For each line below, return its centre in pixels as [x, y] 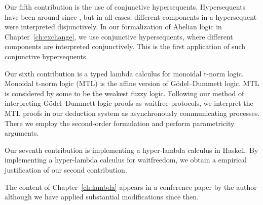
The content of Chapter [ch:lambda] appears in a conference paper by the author [131, 187]
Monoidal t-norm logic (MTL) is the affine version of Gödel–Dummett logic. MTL [132, 83]
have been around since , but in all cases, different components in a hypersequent [131, 16]
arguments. [22, 133]
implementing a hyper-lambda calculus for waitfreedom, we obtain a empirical [126, 160]
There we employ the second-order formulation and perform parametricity [120, 123]
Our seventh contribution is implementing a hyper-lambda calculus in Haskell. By [131, 150]
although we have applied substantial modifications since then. [102, 197]
